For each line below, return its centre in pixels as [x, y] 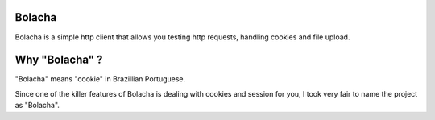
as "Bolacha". [37, 106]
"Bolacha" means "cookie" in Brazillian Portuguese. [100, 79]
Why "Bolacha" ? [59, 60]
